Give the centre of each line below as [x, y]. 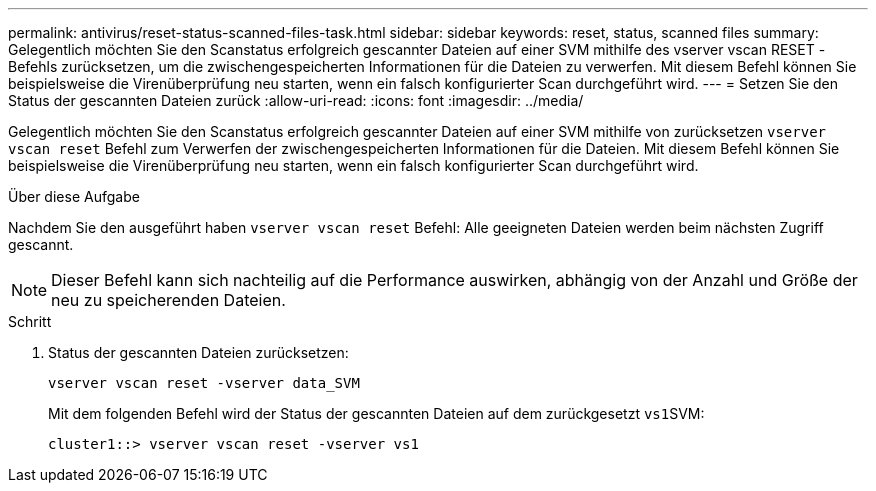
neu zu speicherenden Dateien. [168, 300]
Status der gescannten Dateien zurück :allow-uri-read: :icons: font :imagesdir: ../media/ [296, 100]
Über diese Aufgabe [74, 196]
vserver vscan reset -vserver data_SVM [204, 383]
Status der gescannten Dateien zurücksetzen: [198, 352]
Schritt [30, 321]
